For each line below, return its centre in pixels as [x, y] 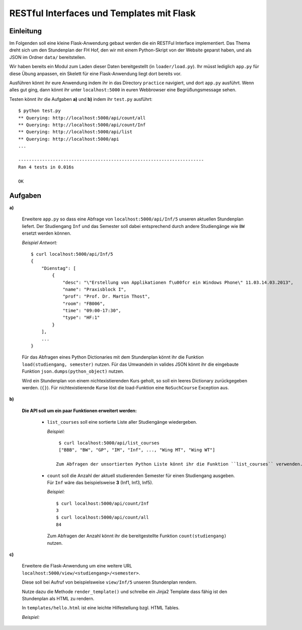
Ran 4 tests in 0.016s [46, 167]
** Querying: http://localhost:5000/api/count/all [82, 118]
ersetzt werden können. [47, 233]
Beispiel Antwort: [40, 243]
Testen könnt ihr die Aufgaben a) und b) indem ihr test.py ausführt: [81, 99]
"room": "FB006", [84, 303]
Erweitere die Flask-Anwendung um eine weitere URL [77, 566]
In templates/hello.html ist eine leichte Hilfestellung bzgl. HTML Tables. [101, 608]
